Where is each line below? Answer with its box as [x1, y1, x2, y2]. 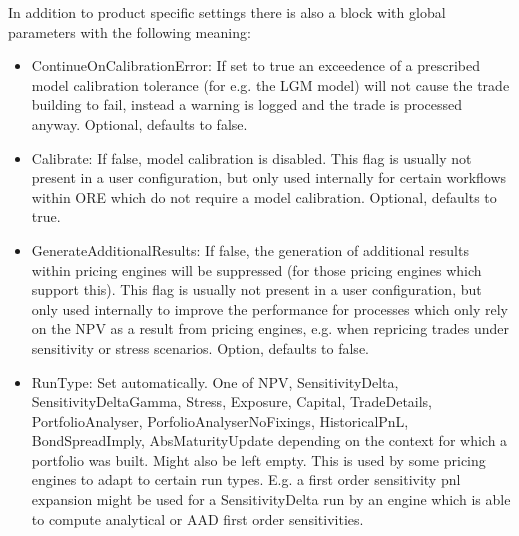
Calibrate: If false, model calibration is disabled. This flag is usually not [31, 147, 472, 168]
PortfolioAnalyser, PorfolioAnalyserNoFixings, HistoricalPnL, [31, 410, 409, 431]
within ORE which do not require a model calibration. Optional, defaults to [31, 186, 497, 207]
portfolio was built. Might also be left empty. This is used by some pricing [31, 449, 486, 470]
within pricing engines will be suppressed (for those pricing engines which [31, 259, 482, 280]
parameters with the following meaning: [8, 21, 251, 42]
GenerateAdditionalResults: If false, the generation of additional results [31, 239, 469, 260]
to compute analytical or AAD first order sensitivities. [31, 508, 364, 529]
